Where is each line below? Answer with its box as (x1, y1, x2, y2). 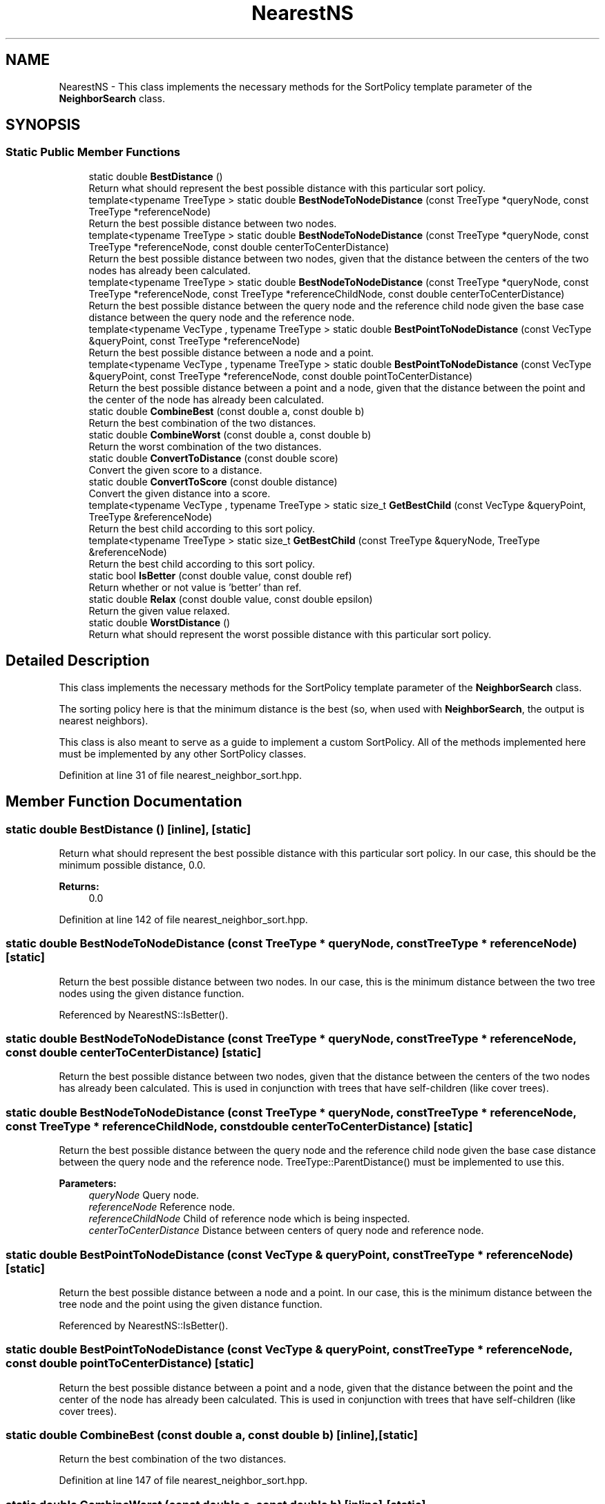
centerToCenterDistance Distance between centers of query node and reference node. (88, 1224, 484, 1237)
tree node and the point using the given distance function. (59, 1298, 323, 1310)
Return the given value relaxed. (88, 604, 230, 617)
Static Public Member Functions (6, 145, 181, 160)
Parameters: (59, 1177, 117, 1190)
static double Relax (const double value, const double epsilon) (88, 592, 373, 605)
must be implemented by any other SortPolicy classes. (59, 747, 307, 760)
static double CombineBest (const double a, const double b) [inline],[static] (6, 1428, 418, 1442)
